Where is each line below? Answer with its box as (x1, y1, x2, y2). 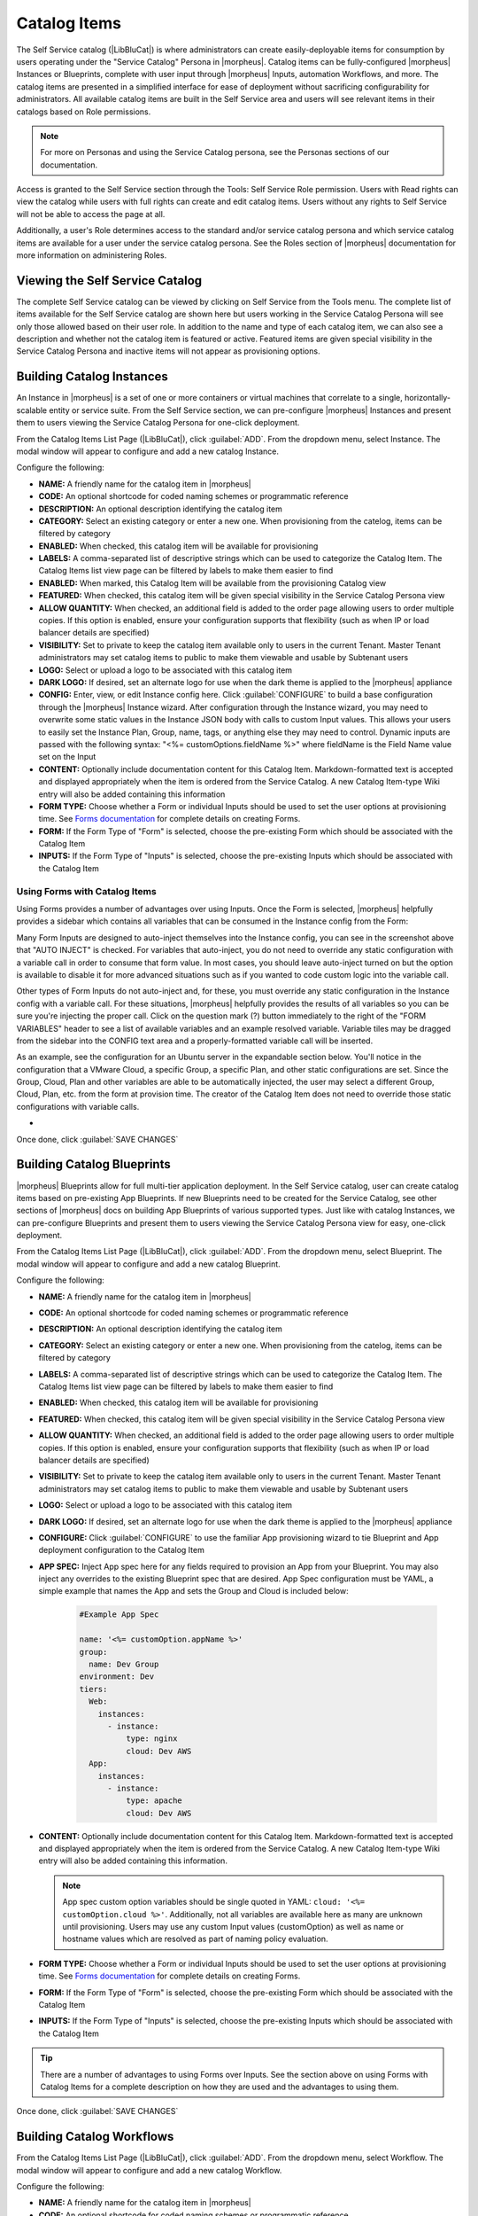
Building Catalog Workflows (16, 2129, 174, 2144)
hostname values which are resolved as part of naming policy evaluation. (62, 1933, 328, 1945)
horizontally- (404, 393, 451, 403)
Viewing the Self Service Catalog (16, 273, 203, 288)
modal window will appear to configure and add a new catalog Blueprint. (16, 1259, 281, 1269)
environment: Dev (79, 1672, 155, 1682)
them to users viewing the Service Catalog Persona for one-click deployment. (16, 417, 300, 428)
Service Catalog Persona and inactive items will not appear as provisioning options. (16, 346, 320, 356)
